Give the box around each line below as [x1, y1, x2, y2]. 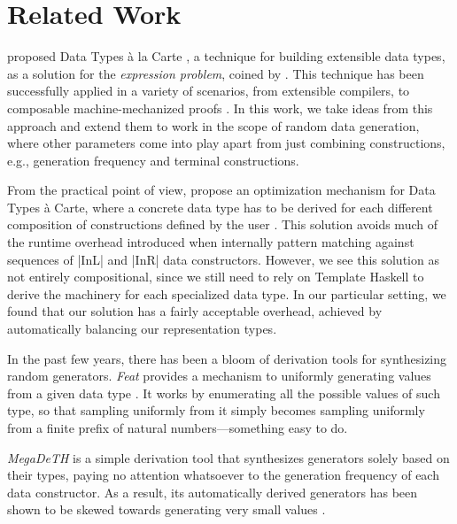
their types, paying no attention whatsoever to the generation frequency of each [7, 466, 439, 484]
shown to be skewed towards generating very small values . [7, 500, 326, 519]
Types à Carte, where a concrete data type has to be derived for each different [7, 197, 433, 216]
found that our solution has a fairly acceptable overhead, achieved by [7, 302, 383, 320]
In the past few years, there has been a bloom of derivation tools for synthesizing [7, 349, 447, 367]
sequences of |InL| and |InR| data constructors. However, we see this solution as [7, 250, 439, 268]
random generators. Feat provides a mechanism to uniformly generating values [7, 366, 431, 385]
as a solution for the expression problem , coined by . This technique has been [7, 64, 424, 82]
